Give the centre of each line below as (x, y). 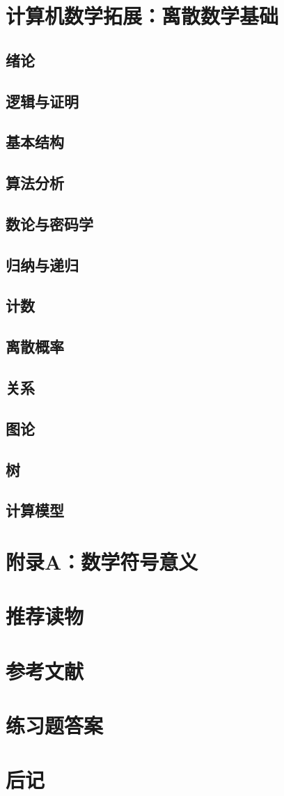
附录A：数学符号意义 (102, 561)
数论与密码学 (49, 223)
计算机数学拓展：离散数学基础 (142, 16)
